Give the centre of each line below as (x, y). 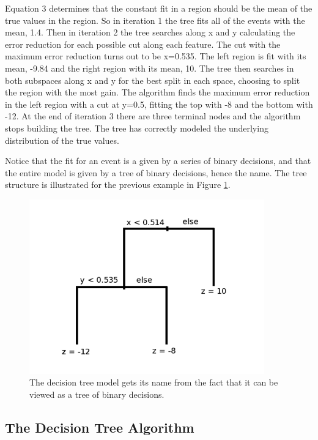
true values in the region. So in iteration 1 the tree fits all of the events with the (155, 20)
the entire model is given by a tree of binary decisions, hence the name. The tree (156, 172)
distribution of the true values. (62, 140)
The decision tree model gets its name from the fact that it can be (154, 382)
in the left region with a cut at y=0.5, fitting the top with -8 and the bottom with (159, 104)
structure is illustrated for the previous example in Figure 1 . (118, 185)
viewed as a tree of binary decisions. (97, 394)
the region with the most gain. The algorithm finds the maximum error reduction (157, 92)
